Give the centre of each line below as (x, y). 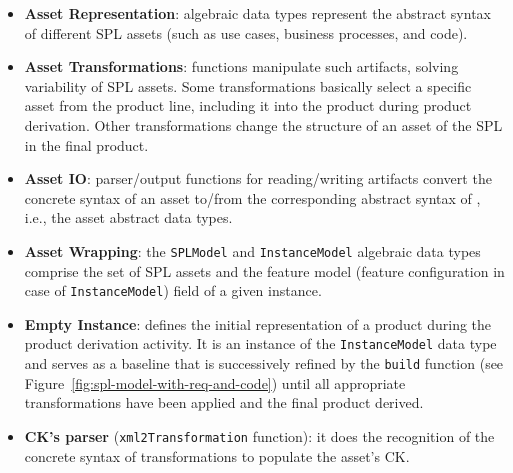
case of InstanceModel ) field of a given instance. (173, 290)
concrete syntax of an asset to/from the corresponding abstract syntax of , (252, 197)
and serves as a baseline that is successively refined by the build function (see (264, 363)
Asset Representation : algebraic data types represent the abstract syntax (257, 13)
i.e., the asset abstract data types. (128, 217)
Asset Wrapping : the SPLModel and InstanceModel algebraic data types (252, 250)
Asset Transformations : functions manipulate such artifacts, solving (241, 66)
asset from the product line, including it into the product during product (248, 105)
